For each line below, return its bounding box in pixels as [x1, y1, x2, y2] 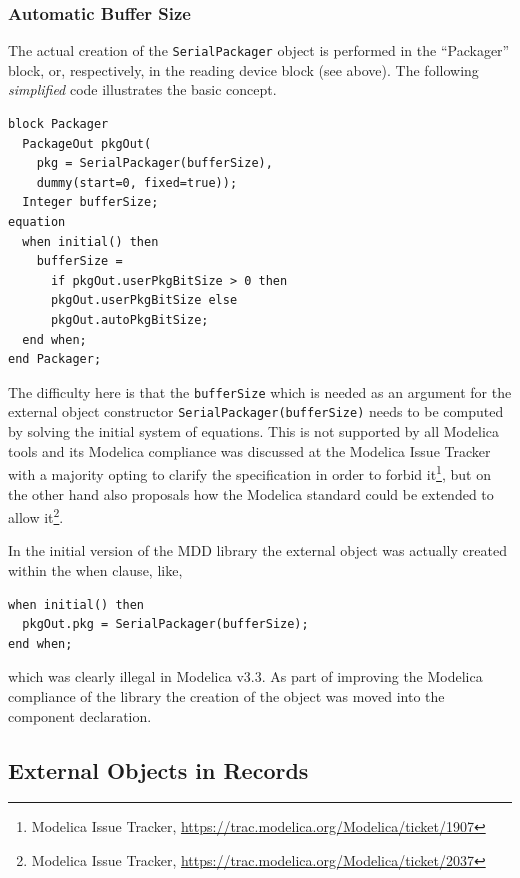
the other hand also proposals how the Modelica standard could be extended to [8, 483, 494, 504]
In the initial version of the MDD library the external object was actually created [8, 540, 507, 561]
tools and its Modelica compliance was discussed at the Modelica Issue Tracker [8, 440, 491, 461]
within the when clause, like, [8, 559, 183, 580]
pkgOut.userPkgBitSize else [50, 293, 238, 308]
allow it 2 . [8, 504, 64, 527]
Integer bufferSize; [22, 195, 159, 210]
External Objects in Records [8, 754, 309, 785]
